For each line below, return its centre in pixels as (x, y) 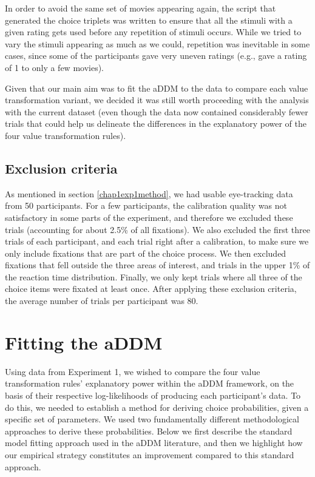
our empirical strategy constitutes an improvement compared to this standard (150, 454)
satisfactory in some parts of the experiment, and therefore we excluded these (149, 217)
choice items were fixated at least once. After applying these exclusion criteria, (151, 289)
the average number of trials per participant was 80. (102, 301)
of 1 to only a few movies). (55, 67)
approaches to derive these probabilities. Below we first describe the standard (149, 431)
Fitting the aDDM (84, 342)
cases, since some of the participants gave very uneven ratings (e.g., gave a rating (156, 56)
